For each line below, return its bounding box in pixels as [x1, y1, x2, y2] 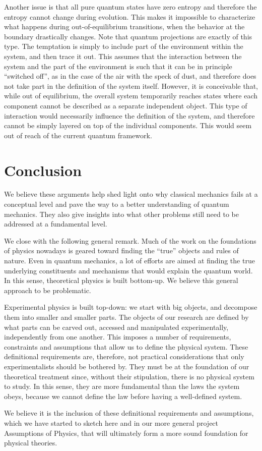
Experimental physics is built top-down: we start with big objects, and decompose [4, 302, 257, 312]
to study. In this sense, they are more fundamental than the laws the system [4, 381, 240, 391]
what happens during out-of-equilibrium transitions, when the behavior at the [4, 21, 245, 32]
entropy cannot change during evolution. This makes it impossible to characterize [4, 11, 255, 22]
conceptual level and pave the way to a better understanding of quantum [4, 199, 229, 209]
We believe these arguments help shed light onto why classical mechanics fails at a [4, 189, 258, 199]
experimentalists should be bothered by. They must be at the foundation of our [4, 361, 249, 371]
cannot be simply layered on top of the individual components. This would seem [4, 120, 252, 131]
